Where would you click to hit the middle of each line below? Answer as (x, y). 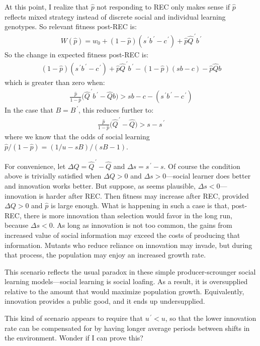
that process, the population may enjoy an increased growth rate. (105, 255)
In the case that (29, 110)
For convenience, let (35, 166)
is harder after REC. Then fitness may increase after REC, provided (144, 195)
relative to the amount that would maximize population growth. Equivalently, (124, 291)
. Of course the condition (202, 166)
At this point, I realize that (47, 7)
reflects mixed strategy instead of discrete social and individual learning (115, 16)
